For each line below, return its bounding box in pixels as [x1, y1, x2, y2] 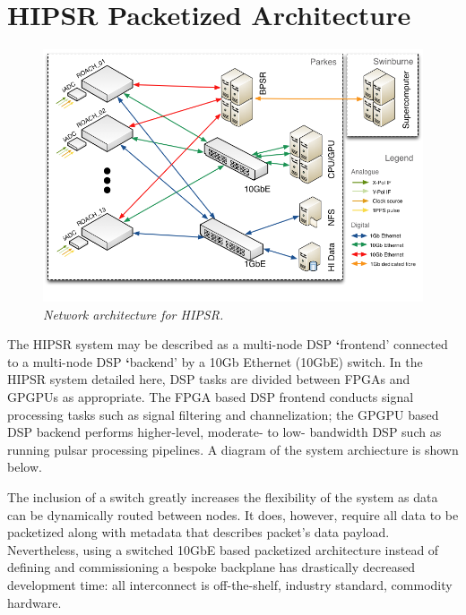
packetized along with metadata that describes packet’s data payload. [7, 523, 390, 542]
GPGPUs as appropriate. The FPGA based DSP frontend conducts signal [7, 388, 414, 406]
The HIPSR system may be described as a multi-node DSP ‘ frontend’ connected [7, 335, 448, 354]
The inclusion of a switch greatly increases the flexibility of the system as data [7, 488, 438, 507]
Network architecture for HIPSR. [43, 304, 224, 323]
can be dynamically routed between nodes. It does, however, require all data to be [7, 505, 459, 524]
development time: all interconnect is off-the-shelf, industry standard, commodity [7, 575, 453, 594]
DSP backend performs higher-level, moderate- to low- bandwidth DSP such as [7, 423, 442, 441]
